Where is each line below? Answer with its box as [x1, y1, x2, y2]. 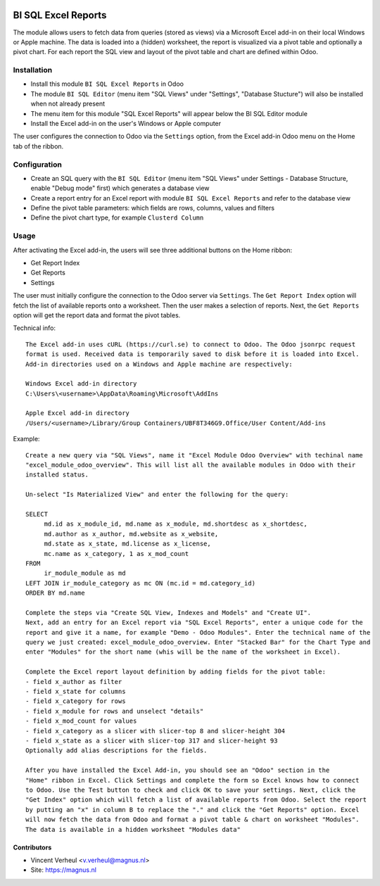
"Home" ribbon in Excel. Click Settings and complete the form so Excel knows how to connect [25, 776, 360, 784]
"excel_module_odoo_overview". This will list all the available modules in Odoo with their [25, 461, 356, 469]
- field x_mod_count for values [25, 717, 137, 725]
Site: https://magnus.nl [30, 866, 96, 874]
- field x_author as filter [25, 678, 122, 685]
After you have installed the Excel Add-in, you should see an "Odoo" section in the [25, 766, 330, 774]
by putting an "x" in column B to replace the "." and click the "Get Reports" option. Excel [25, 806, 360, 814]
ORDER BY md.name [25, 589, 85, 597]
